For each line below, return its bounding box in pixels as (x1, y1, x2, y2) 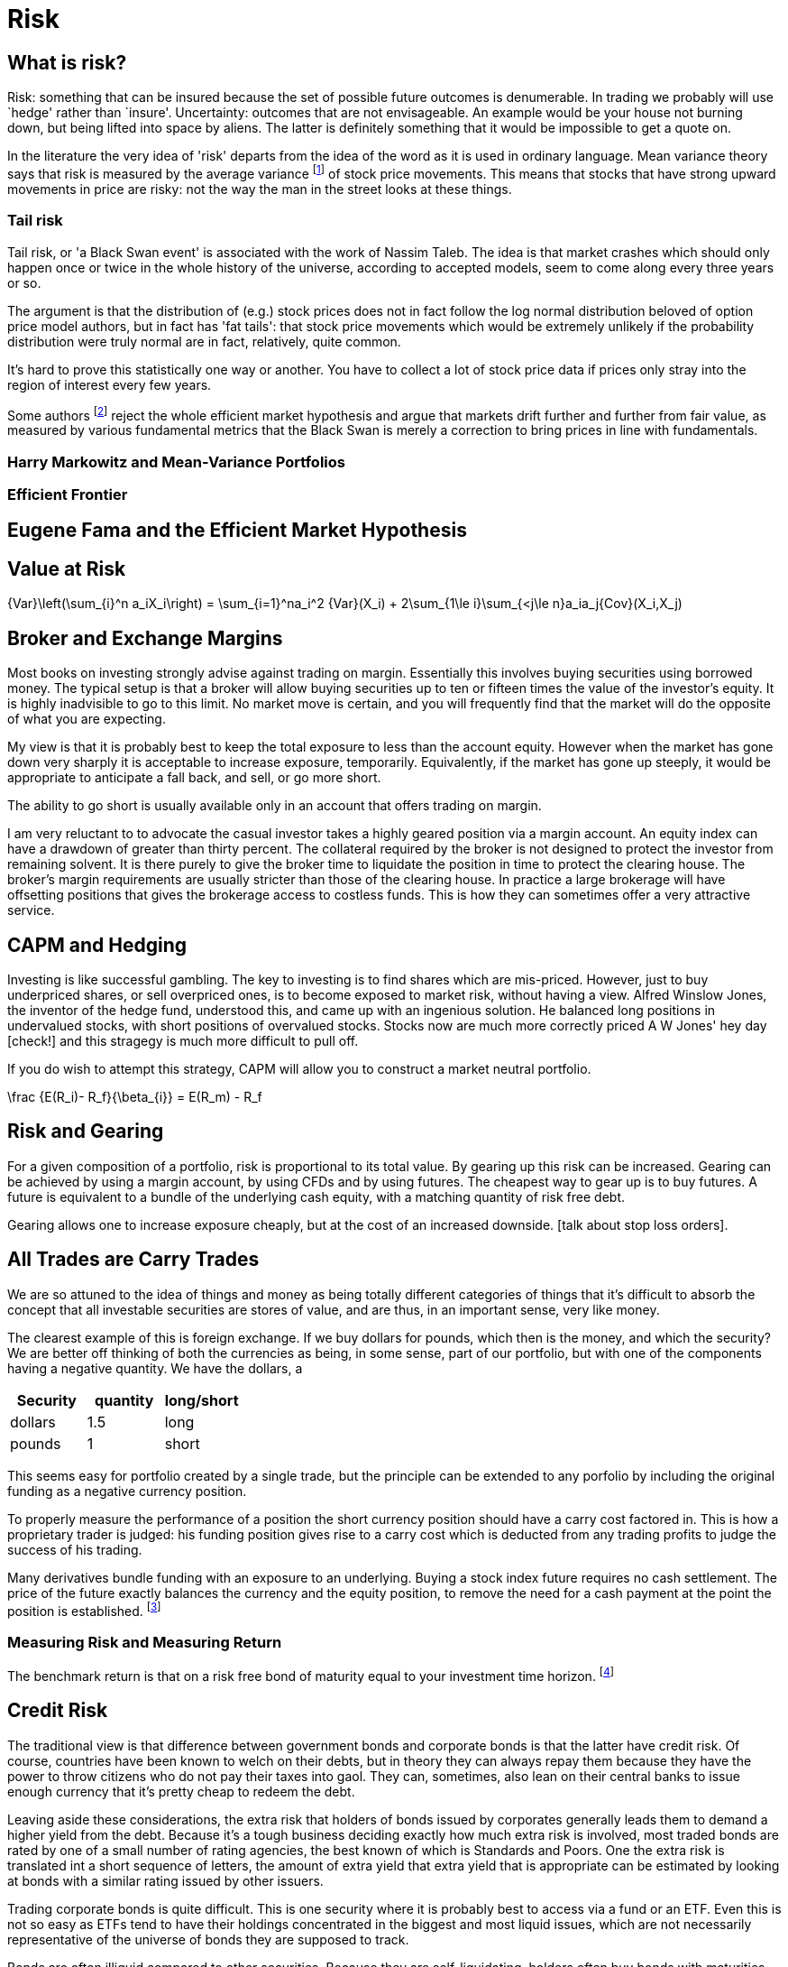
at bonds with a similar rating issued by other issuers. (7, 1872, 324, 1889)
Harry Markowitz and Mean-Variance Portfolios (7, 452, 345, 471)
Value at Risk (7, 557, 126, 580)
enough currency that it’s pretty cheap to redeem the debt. (7, 1783, 355, 1799)
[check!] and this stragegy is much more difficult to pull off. (7, 1032, 359, 1048)
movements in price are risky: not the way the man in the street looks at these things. (7, 180, 512, 197)
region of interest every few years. (7, 376, 212, 392)
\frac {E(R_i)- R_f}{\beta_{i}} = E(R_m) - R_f (7, 1088, 262, 1104)
